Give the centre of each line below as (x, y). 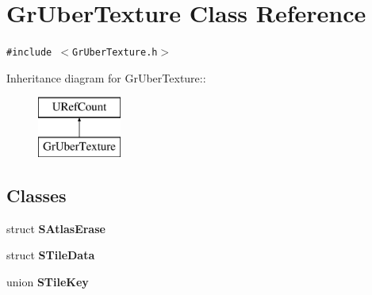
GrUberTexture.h (115, 53)
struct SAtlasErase (56, 228)
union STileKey (48, 281)
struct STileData (51, 255)
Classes (36, 195)
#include (29, 53)
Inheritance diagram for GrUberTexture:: (106, 77)
